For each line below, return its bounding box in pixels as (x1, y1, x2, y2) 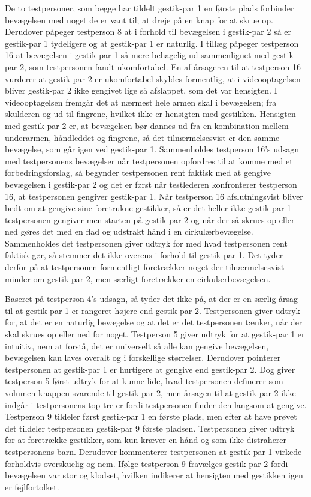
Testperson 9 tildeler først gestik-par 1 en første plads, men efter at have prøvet (5, 410, 297, 423)
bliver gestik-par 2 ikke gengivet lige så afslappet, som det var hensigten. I (5, 84, 277, 97)
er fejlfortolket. (5, 480, 59, 493)
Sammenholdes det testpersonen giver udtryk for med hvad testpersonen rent (5, 236, 288, 249)
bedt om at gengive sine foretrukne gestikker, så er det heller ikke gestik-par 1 (5, 202, 292, 214)
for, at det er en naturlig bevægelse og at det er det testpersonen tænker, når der (5, 316, 303, 328)
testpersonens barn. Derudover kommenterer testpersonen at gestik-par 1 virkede (5, 445, 302, 457)
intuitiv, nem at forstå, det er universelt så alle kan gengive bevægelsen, (5, 339, 269, 352)
